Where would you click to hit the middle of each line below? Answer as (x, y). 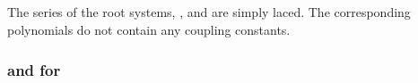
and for (34, 69)
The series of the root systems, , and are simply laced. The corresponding (209, 12)
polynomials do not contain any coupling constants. (149, 29)
